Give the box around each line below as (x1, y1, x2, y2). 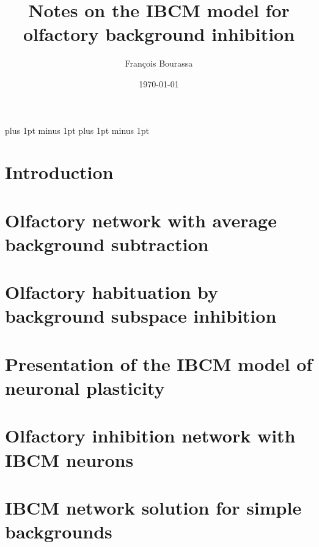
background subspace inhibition (5, 303, 277, 328)
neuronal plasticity (5, 375, 165, 400)
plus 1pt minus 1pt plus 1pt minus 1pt (5, 123, 150, 136)
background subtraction (5, 231, 209, 256)
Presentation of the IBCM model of (5, 351, 313, 376)
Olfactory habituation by (5, 279, 219, 304)
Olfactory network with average (5, 207, 277, 232)
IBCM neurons (5, 447, 134, 472)
